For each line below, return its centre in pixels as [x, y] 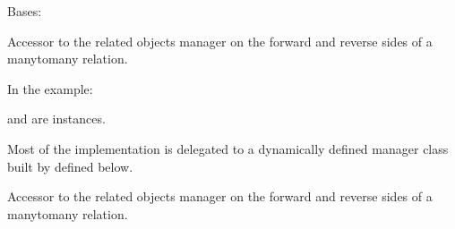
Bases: [25, 11]
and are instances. [56, 119]
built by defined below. [70, 166]
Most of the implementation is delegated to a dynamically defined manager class [228, 148]
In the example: [50, 88]
